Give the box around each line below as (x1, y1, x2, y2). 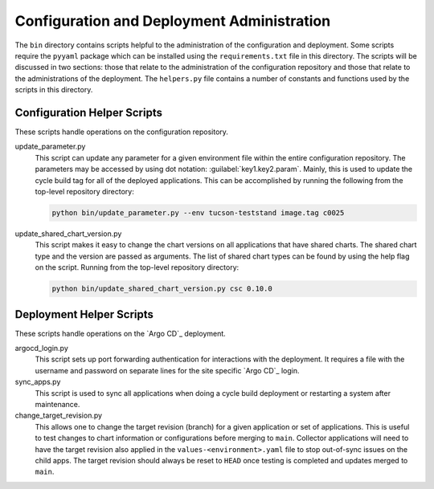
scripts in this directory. (14, 85, 93, 95)
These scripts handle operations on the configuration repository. (14, 127, 229, 137)
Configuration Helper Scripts (14, 105, 162, 120)
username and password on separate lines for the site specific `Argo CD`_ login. (35, 365, 300, 375)
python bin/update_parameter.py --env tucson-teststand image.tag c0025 (51, 208, 345, 217)
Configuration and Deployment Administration (14, 12, 331, 30)
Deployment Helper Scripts (14, 308, 154, 321)
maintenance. (35, 399, 80, 409)
